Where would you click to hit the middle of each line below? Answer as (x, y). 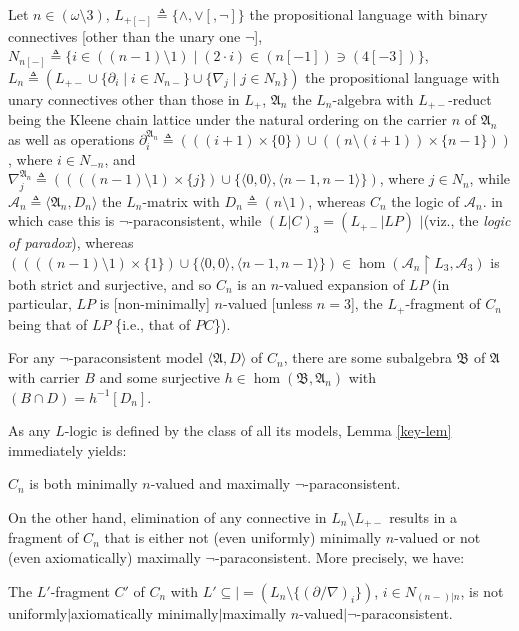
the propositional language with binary (368, 14)
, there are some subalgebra (367, 357)
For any (31, 357)
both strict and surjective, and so (110, 283)
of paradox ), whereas (71, 242)
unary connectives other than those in (124, 98)
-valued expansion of (342, 283)
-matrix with (181, 200)
